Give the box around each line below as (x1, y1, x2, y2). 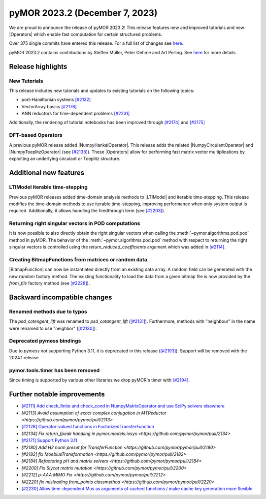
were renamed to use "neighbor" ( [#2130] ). (9, 325, 97, 331)
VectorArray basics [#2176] (21, 103, 77, 109)
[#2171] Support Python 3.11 (21, 437, 77, 443)
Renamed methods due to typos (9, 308, 87, 315)
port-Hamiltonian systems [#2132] (21, 96, 91, 103)
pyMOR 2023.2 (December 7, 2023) (9, 7, 158, 18)
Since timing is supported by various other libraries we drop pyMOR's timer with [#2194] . (9, 377, 190, 383)
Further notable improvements (9, 390, 105, 399)
